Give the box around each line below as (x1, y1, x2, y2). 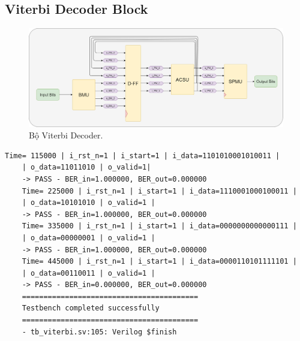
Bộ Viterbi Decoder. (29, 129, 103, 141)
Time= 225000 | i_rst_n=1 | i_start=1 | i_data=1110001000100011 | (22, 186, 297, 195)
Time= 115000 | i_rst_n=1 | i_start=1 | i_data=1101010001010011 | (5, 151, 280, 160)
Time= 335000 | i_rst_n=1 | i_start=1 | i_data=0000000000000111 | (22, 222, 297, 231)
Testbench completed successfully (22, 304, 160, 313)
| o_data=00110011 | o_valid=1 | (22, 268, 155, 277)
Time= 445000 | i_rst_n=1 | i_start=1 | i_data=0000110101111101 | (22, 257, 297, 266)
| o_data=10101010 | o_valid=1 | (22, 198, 155, 207)
